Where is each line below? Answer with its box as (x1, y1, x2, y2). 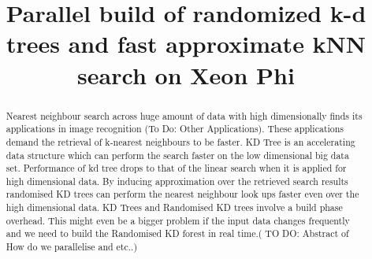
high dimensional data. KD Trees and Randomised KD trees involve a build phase (6, 201, 343, 214)
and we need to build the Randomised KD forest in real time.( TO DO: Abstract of (6, 227, 349, 240)
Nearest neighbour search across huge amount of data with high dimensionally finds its (6, 109, 363, 122)
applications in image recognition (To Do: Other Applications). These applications (6, 122, 344, 135)
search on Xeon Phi (77, 58, 295, 91)
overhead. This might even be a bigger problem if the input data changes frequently (6, 213, 350, 227)
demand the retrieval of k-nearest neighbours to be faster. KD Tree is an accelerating (6, 135, 355, 148)
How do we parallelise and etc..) (6, 240, 138, 253)
